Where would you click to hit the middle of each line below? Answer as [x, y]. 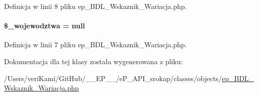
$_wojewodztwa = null [45, 26]
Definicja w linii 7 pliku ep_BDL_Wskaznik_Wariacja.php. [95, 45]
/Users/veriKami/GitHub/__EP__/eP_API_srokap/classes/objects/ [113, 78]
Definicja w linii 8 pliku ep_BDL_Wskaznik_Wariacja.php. [95, 6]
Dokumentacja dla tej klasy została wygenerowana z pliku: [93, 61]
